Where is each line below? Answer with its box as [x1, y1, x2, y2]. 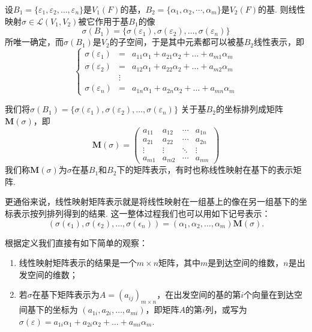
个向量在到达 [244, 288, 295, 301]
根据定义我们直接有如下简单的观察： [5, 236, 148, 249]
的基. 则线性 [257, 3, 305, 15]
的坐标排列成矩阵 [215, 103, 283, 115]
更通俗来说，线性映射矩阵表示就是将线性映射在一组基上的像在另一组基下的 [5, 195, 299, 208]
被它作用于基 [78, 14, 129, 27]
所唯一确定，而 [5, 35, 64, 48]
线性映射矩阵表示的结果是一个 [19, 256, 137, 269]
